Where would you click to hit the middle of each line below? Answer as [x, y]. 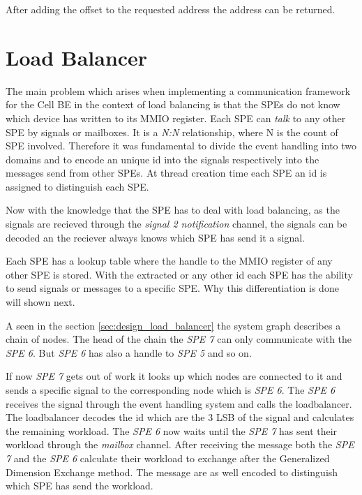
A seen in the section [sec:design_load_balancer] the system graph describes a [173, 325]
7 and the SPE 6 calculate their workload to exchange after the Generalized [168, 458]
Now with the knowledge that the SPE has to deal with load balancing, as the [173, 210]
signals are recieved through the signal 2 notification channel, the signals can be [176, 224]
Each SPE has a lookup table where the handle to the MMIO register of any [169, 261]
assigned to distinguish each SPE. [77, 186]
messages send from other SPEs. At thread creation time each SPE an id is [166, 173]
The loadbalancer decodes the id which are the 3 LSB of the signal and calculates [180, 417]
